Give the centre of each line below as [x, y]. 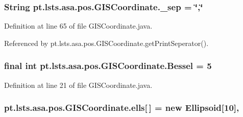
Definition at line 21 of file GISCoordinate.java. [78, 85]
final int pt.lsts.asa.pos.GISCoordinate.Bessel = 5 [108, 66]
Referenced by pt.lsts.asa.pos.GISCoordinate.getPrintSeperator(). [106, 43]
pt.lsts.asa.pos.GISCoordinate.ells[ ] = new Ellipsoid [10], [122, 108]
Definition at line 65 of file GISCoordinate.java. [78, 26]
